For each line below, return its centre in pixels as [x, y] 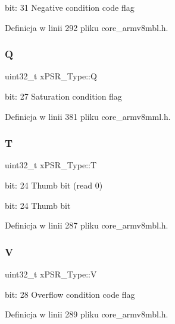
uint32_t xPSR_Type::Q [51, 76]
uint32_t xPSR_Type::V [51, 274]
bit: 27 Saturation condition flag [63, 96]
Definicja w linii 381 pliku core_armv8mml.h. [88, 116]
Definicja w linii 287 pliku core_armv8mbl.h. [87, 225]
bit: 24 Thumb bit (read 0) [54, 185]
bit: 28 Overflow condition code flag [70, 294]
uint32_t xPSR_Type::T [51, 165]
